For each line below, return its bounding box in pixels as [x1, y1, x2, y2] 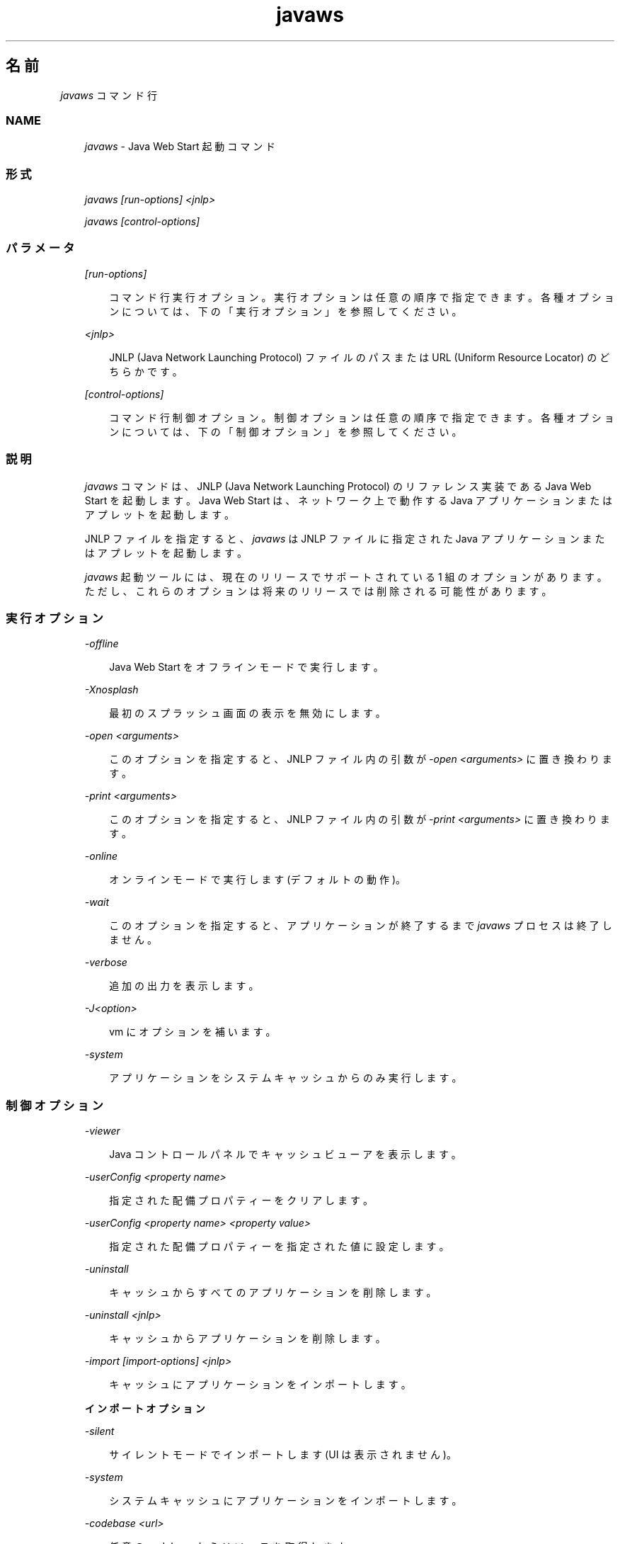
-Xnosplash [84, 683, 139, 696]
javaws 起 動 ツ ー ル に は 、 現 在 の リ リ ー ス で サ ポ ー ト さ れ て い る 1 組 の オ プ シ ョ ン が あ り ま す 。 [84, 570, 607, 583]
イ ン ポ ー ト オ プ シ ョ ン [84, 1402, 205, 1415]
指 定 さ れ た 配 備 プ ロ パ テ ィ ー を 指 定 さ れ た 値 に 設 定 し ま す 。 [109, 1240, 449, 1253]
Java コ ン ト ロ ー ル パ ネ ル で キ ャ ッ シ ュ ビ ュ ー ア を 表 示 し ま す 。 [109, 1148, 461, 1161]
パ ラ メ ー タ [6, 241, 75, 256]
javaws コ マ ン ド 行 [60, 89, 157, 101]
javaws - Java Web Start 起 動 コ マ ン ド [84, 140, 276, 153]
